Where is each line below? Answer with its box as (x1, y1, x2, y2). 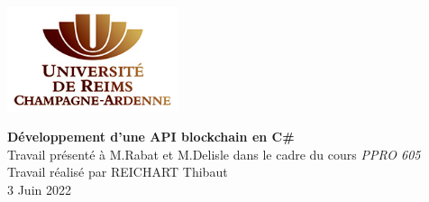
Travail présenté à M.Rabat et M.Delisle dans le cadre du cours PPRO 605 (7, 144, 421, 163)
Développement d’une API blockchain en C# (7, 127, 295, 146)
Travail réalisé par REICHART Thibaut (7, 162, 228, 181)
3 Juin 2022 (7, 180, 71, 199)
